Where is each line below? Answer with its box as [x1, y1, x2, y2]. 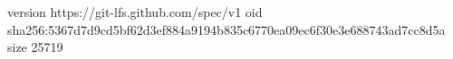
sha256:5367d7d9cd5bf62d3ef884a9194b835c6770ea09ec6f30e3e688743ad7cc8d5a [7, 20, 446, 38]
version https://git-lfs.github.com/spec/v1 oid [7, 3, 263, 21]
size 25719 [7, 38, 63, 56]
